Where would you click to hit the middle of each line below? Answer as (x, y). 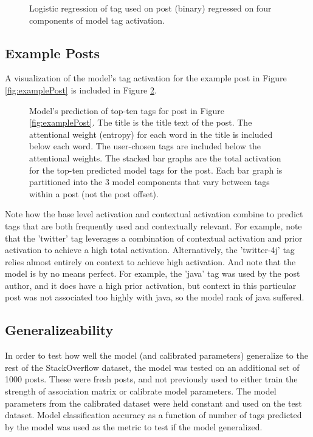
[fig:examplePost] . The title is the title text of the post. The (141, 122)
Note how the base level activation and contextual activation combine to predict (154, 214)
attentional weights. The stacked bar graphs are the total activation (155, 158)
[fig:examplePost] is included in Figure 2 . (81, 90)
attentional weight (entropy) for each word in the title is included (151, 134)
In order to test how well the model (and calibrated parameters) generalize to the (156, 355)
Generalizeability (59, 330)
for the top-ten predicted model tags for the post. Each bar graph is (156, 170)
